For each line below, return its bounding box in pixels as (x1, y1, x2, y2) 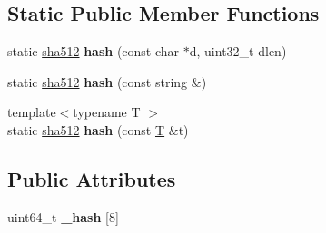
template (7, 102, 56, 121)
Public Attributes (7, 164, 176, 192)
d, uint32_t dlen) (189, 42, 287, 61)
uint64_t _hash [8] (7, 207, 119, 226)
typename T (73, 102, 141, 121)
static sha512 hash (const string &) (7, 72, 207, 91)
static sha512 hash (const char (7, 42, 180, 61)
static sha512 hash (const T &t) (7, 120, 189, 139)
